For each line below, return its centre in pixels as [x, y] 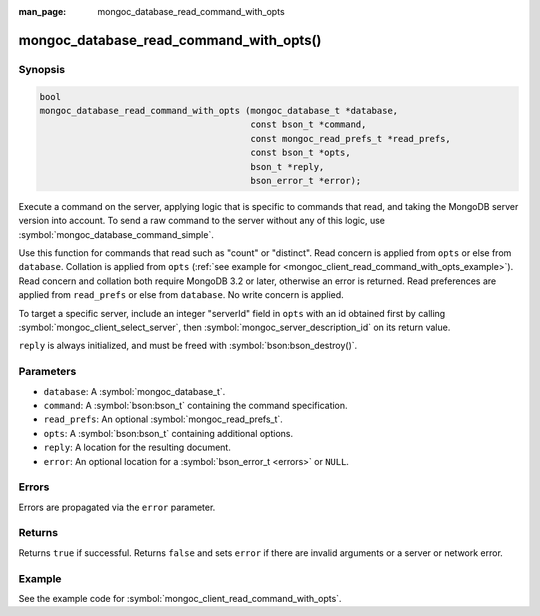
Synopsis [41, 69]
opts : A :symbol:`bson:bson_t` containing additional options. [168, 433]
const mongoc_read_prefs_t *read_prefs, [351, 138]
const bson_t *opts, [300, 153]
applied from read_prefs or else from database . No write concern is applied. [181, 295]
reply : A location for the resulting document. [137, 447]
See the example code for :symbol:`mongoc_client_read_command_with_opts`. [180, 598]
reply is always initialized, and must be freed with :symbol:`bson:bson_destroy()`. [188, 346]
